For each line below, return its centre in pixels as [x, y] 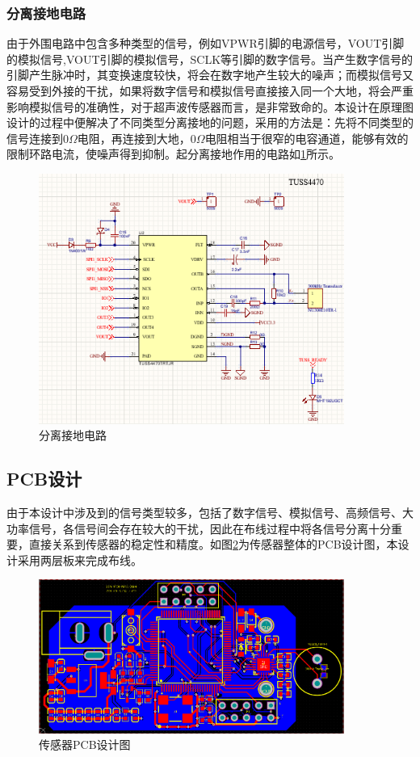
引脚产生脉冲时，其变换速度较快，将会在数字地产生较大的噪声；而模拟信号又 [210, 75]
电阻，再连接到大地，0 [136, 138]
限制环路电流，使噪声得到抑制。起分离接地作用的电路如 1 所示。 [173, 154]
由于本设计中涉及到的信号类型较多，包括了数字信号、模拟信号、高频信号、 [204, 512]
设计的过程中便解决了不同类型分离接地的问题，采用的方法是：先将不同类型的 [210, 122]
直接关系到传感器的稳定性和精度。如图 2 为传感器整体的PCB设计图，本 [213, 544]
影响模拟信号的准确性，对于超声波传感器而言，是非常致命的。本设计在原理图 [210, 106]
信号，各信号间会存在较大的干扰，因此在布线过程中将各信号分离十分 [210, 528]
